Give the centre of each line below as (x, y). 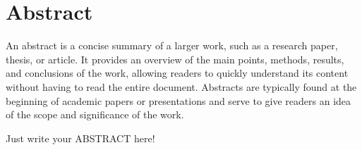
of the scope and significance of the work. (95, 114)
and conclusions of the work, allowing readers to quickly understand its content (177, 73)
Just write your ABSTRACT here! (80, 138)
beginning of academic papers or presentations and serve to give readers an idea (179, 100)
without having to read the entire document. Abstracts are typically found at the (181, 86)
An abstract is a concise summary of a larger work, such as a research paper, (172, 45)
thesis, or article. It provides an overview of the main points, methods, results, (175, 59)
